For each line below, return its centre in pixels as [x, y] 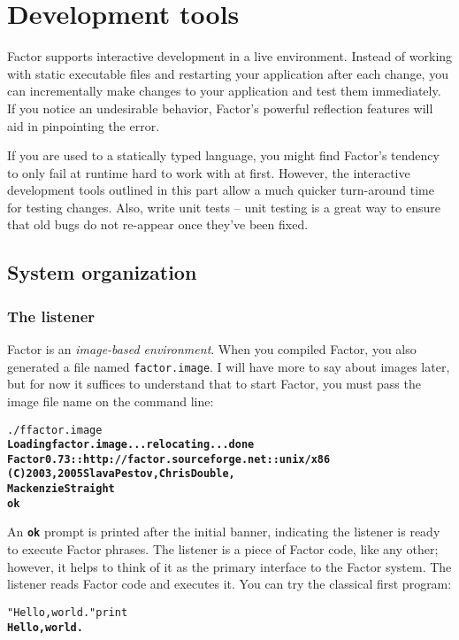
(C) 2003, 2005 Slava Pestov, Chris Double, [121, 474]
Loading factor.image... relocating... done [131, 445]
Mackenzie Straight [61, 489]
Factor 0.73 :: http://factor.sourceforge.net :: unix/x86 [169, 459]
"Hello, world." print [68, 612]
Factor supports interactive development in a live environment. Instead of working [230, 56]
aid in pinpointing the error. [84, 125]
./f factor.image [55, 430]
